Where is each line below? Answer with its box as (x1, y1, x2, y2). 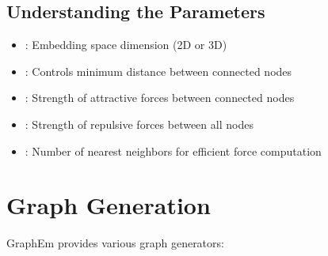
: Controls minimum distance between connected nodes (25, 62, 292, 79)
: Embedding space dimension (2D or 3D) (25, 36, 227, 53)
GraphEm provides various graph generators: (6, 235, 224, 251)
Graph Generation (6, 189, 211, 221)
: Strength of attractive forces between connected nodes (25, 89, 295, 106)
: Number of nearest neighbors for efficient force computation (25, 142, 322, 159)
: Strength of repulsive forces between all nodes (25, 115, 254, 132)
